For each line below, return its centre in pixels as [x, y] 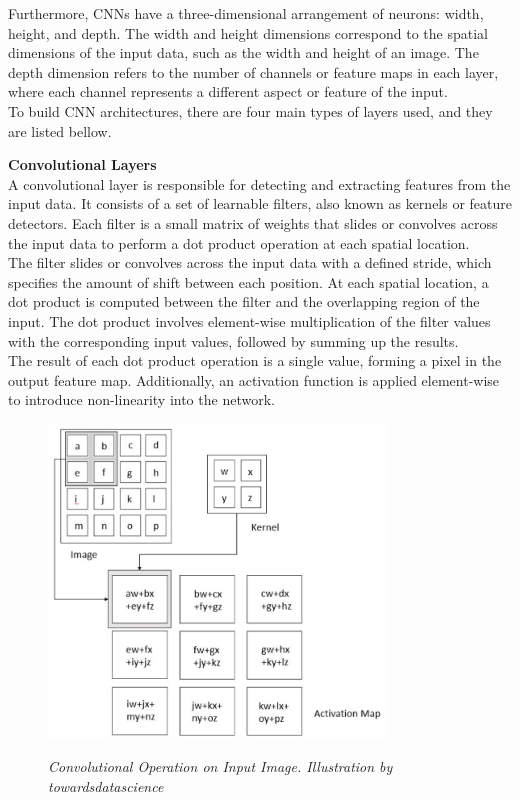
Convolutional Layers [82, 164]
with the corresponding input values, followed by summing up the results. [233, 340]
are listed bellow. [60, 130]
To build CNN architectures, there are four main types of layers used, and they [250, 110]
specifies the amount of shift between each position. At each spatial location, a [248, 281]
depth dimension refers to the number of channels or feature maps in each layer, [253, 71]
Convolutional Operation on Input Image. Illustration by [220, 765]
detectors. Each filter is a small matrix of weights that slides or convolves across [253, 222]
